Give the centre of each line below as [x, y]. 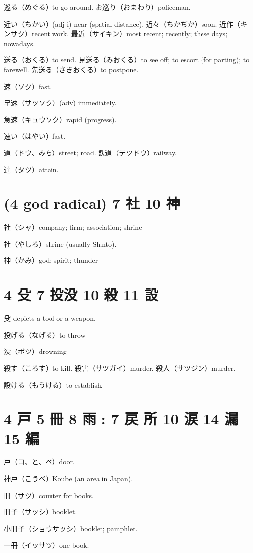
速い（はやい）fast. [35, 136]
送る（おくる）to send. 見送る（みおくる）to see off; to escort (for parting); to [127, 60]
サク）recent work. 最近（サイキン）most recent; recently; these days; [119, 33]
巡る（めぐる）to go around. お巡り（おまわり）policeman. [97, 7]
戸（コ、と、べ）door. [39, 462]
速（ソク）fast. [28, 86]
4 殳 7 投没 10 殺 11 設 [81, 294]
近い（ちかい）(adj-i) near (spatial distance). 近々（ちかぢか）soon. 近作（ [122, 24]
